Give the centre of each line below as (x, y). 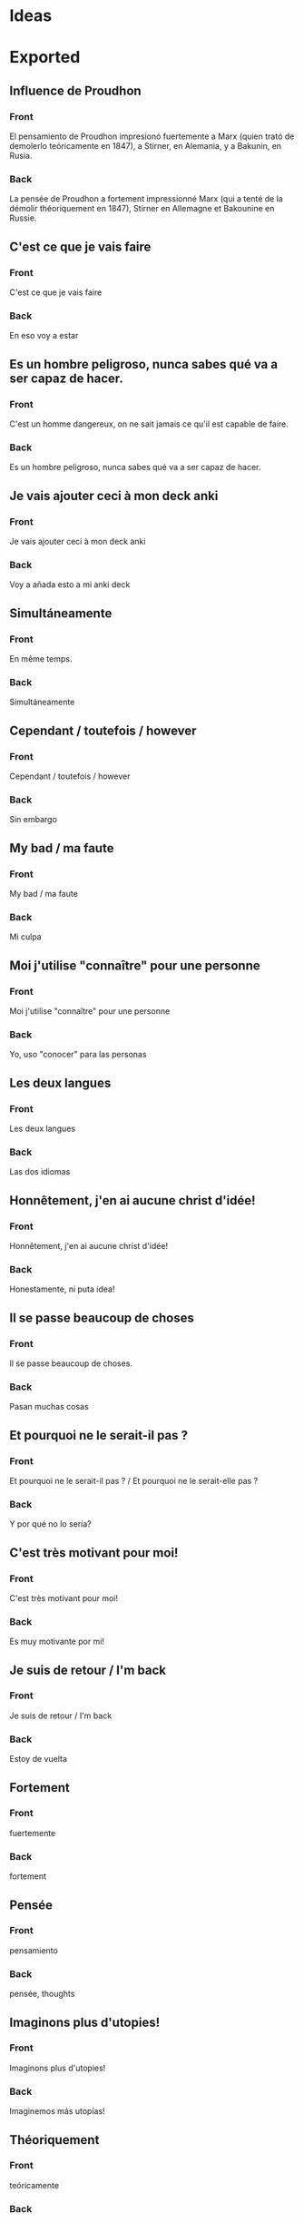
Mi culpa (26, 937)
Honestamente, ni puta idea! (62, 1289)
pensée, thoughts (42, 1994)
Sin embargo (33, 820)
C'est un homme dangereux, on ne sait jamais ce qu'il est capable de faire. (149, 424)
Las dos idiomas (40, 1172)
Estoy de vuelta (39, 1759)
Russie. (23, 218)
